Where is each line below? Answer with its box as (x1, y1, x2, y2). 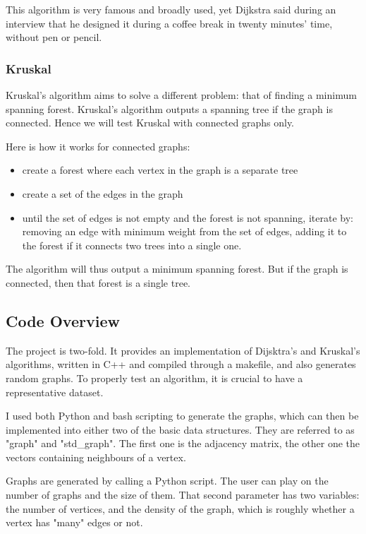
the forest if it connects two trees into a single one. (22, 237, 242, 252)
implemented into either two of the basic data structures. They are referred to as (6, 422, 355, 437)
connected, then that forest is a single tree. (6, 275, 191, 290)
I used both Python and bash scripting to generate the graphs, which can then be (6, 408, 359, 423)
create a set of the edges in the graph (22, 186, 183, 201)
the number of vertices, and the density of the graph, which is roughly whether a (6, 501, 355, 516)
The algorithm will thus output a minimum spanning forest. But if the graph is (6, 261, 348, 276)
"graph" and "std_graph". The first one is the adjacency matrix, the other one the (6, 436, 360, 451)
